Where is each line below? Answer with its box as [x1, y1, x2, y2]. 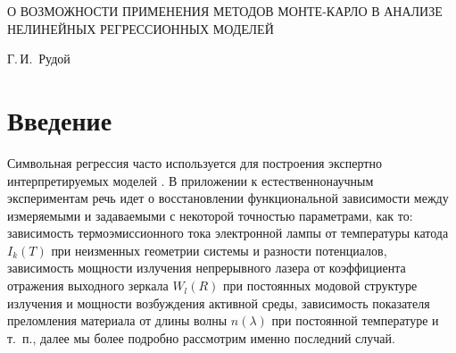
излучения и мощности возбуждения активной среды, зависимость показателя [7, 293, 430, 312]
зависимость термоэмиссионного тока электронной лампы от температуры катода [7, 223, 449, 242]
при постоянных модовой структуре [223, 276, 418, 295]
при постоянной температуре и [271, 311, 439, 330]
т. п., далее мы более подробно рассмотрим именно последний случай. [7, 328, 395, 347]
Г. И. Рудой [7, 49, 70, 68]
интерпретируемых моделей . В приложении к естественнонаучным [7, 171, 374, 189]
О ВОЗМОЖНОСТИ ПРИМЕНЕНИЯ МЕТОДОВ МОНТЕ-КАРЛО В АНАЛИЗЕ [7, 2, 443, 20]
